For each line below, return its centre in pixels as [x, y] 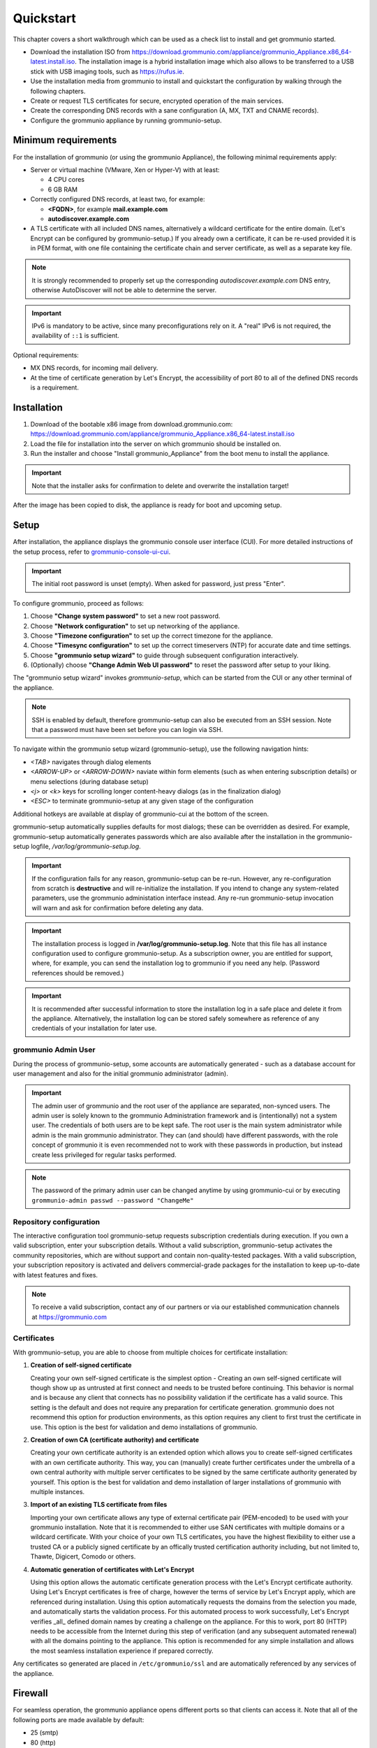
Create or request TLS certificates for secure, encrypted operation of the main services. [157, 101]
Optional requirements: [46, 355]
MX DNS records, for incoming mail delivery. [94, 368]
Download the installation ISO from [80, 52]
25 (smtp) [44, 1733]
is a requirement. [55, 387]
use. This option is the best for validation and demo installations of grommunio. [144, 1427]
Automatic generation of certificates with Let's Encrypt [112, 1569]
